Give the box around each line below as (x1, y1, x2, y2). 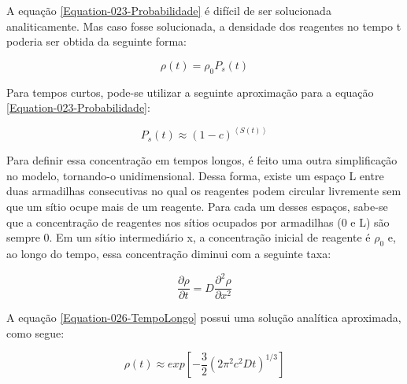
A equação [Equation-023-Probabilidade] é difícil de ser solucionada (6, 2, 331, 18)
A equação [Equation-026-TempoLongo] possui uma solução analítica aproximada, (6, 309, 401, 326)
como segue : (6, 324, 65, 341)
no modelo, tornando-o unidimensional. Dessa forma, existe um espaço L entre (6, 167, 384, 183)
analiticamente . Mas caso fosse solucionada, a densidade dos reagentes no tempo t (6, 17, 401, 34)
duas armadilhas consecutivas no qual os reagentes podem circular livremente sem (6, 183, 401, 199)
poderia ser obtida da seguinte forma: (6, 33, 187, 50)
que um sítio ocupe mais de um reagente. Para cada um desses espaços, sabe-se (6, 198, 388, 214)
